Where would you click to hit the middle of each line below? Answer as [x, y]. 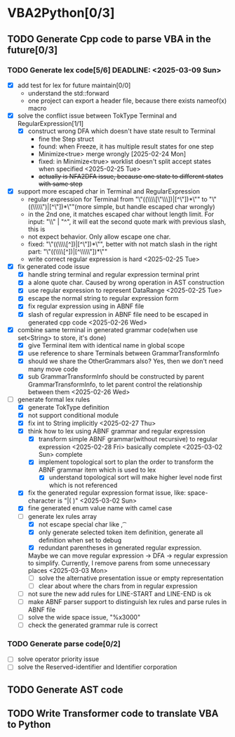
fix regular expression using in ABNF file [86, 306]
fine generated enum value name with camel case [100, 508]
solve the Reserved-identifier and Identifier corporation [97, 667]
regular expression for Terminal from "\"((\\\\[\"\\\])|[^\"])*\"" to [118, 199]
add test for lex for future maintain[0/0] [74, 85]
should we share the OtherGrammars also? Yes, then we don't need [126, 361]
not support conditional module [73, 415]
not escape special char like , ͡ [81, 524]
